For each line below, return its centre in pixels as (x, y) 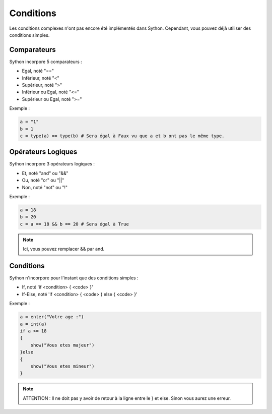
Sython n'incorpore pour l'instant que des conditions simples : (74, 278)
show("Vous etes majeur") (62, 345)
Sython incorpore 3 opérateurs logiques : (52, 164)
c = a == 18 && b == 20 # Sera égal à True (75, 224)
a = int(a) (33, 324)
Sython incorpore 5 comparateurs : (46, 62)
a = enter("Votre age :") (52, 317)
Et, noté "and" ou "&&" (45, 173)
